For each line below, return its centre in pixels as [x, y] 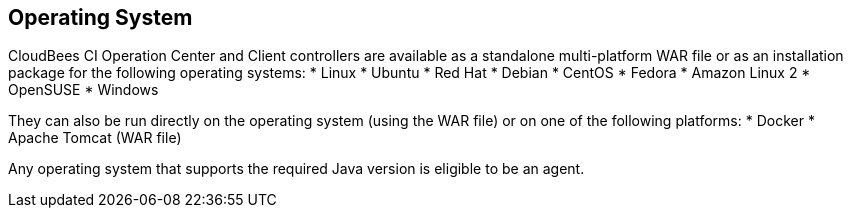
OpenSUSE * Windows [83, 90]
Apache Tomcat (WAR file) [95, 138]
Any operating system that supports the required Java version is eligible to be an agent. [296, 169]
